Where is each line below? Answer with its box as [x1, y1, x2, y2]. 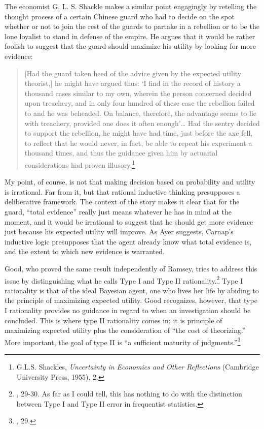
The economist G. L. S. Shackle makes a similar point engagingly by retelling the [5, 1, 257, 11]
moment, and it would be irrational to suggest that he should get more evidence [5, 216, 253, 227]
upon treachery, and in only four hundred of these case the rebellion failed [24, 98, 255, 108]
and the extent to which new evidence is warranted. [5, 246, 165, 257]
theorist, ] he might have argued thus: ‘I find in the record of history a [24, 78, 241, 88]
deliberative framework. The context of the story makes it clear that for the [5, 196, 240, 207]
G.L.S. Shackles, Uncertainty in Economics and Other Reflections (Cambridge [16, 361, 259, 372]
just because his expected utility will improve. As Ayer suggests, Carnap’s [5, 226, 234, 237]
